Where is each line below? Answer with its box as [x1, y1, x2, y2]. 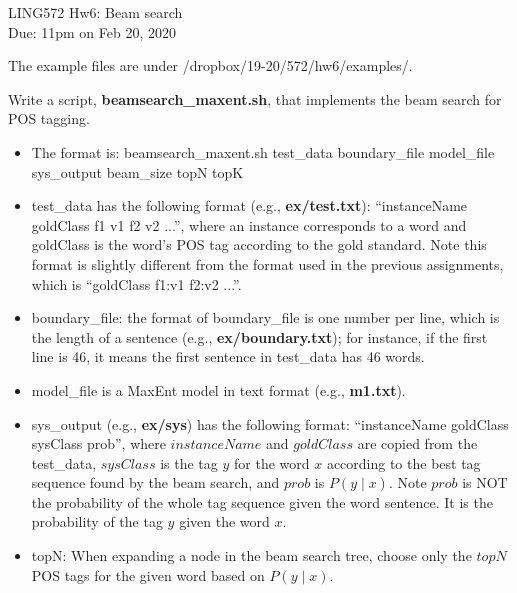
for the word [234, 452, 310, 473]
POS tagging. [8, 108, 90, 129]
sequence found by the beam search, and [31, 472, 280, 493]
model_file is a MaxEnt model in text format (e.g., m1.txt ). [31, 379, 406, 400]
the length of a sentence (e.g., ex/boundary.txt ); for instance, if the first [31, 326, 488, 347]
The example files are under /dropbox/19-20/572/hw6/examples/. [8, 55, 413, 76]
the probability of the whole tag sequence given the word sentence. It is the [31, 491, 493, 512]
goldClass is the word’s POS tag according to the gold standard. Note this [31, 234, 487, 255]
